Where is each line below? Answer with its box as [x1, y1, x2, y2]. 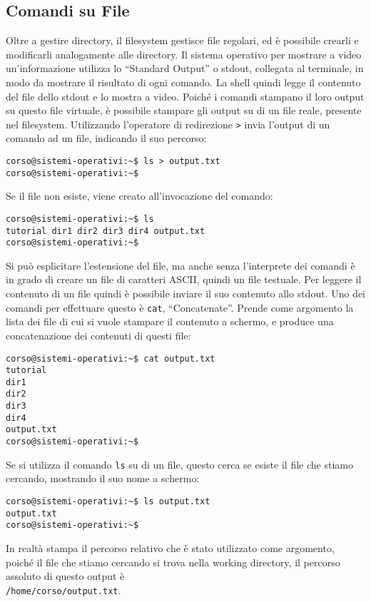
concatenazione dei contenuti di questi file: [6, 327, 191, 342]
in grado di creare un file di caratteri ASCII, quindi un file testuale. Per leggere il [6, 272, 362, 287]
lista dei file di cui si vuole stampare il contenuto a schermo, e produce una [6, 314, 334, 329]
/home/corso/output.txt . [6, 582, 121, 597]
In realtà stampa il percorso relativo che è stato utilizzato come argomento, [6, 540, 335, 555]
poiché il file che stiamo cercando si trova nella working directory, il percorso [6, 554, 340, 569]
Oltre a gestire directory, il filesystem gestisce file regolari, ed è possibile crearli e [6, 33, 359, 48]
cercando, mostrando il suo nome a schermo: [6, 471, 200, 486]
